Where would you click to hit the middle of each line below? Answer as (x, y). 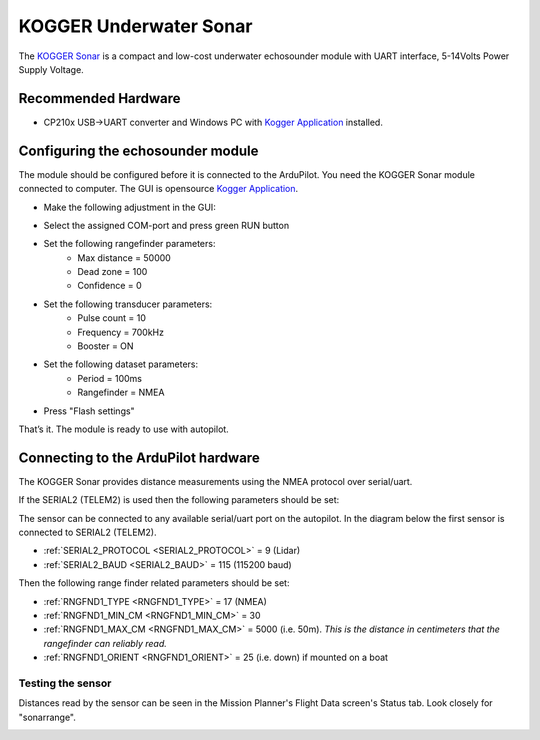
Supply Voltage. (51, 69)
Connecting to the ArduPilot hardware (139, 457)
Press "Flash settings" (89, 411)
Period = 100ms (109, 378)
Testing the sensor (65, 683)
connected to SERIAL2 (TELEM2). (87, 532)
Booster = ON (105, 346)
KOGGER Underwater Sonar (135, 26)
